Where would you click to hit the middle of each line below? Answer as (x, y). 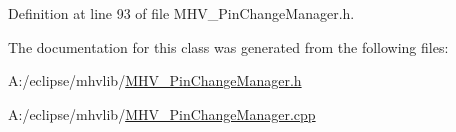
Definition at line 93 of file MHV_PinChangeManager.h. (181, 13)
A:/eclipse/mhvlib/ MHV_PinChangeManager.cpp (162, 113)
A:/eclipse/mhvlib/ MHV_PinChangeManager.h (155, 80)
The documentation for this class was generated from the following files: (228, 46)
